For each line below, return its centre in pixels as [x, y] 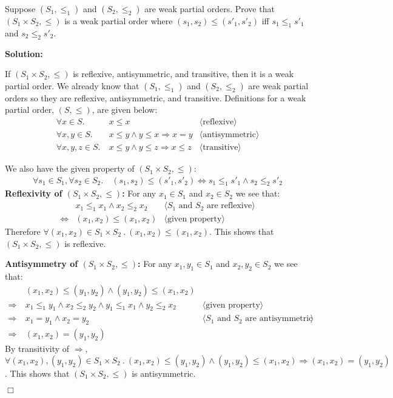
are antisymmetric [279, 319]
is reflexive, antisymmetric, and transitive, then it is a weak [183, 74]
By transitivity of [37, 349]
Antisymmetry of [42, 264]
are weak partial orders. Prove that [210, 8]
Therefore [23, 231]
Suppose [20, 8]
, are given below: [125, 110]
